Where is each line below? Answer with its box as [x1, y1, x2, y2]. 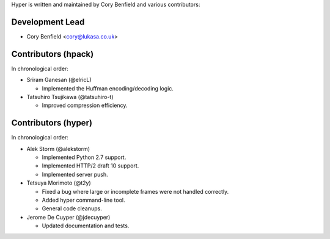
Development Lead [11, 17, 85, 27]
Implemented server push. [42, 171, 108, 178]
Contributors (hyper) [11, 118, 93, 128]
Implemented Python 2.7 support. [42, 153, 127, 161]
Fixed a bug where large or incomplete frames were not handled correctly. [42, 188, 229, 195]
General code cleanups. [42, 205, 102, 212]
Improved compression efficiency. [42, 101, 128, 109]
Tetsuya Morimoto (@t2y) [26, 179, 91, 186]
